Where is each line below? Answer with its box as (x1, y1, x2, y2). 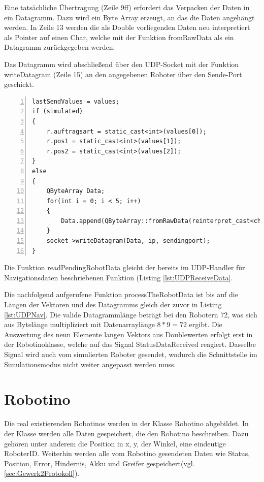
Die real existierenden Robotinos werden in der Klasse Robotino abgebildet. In (4, 418, 249, 429)
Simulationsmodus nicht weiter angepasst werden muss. (4, 359, 176, 369)
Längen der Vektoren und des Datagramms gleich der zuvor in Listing (4, 299, 222, 310)
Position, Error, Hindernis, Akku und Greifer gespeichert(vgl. (4, 458, 195, 468)
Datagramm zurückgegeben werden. (4, 42, 115, 52)
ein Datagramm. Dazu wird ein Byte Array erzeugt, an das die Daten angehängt (4, 12, 255, 22)
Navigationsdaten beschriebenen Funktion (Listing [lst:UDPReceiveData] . (4, 272, 233, 282)
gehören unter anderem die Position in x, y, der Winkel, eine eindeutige (4, 438, 226, 448)
